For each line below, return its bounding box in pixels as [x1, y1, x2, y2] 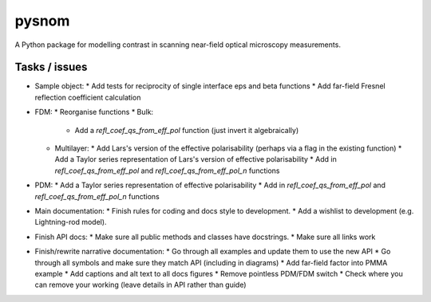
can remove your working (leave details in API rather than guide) [34, 280, 247, 290]
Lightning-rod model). [34, 218, 107, 227]
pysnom [14, 12, 70, 29]
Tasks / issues [14, 61, 88, 74]
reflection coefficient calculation [34, 92, 141, 102]
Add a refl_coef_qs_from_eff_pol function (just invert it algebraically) [74, 125, 299, 135]
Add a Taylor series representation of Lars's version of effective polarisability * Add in [54, 155, 337, 164]
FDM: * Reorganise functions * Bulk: [34, 108, 154, 117]
